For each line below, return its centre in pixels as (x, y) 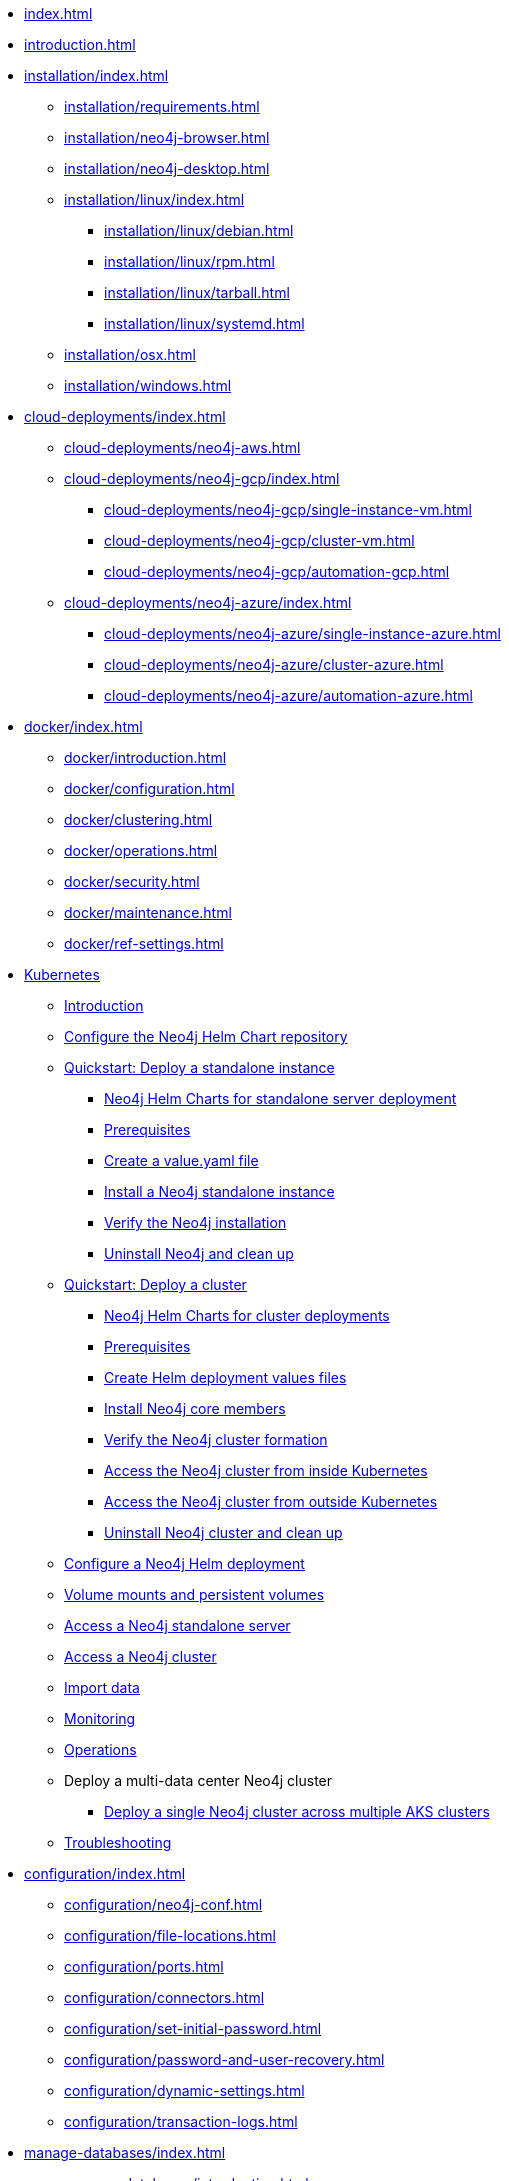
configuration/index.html (105, 1873)
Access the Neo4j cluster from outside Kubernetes (271, 1501)
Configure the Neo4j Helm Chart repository (206, 1036)
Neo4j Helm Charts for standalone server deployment (280, 1098)
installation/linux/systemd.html (204, 323)
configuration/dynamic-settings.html (184, 2090)
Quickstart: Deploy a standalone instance (199, 1067)
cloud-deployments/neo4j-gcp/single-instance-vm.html (288, 509)
